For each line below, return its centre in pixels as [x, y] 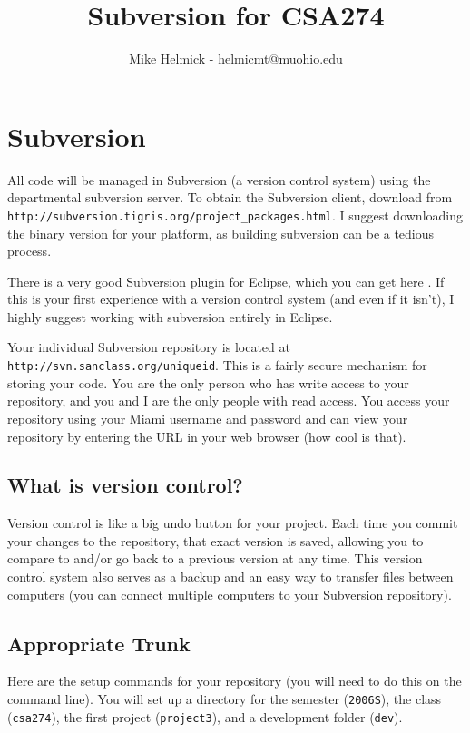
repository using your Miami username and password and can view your [208, 418]
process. [29, 251]
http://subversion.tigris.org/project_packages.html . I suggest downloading [235, 215]
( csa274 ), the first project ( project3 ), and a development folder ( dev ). [205, 716]
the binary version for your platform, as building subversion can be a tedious [221, 233]
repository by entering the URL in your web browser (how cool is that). [207, 436]
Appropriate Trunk [99, 643]
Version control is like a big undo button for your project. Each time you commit [233, 523]
